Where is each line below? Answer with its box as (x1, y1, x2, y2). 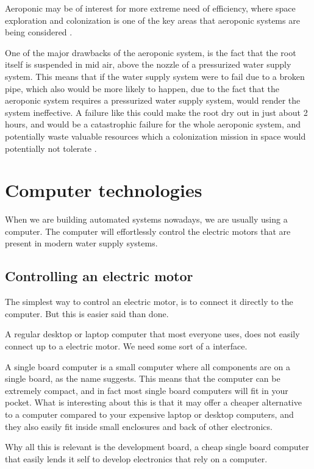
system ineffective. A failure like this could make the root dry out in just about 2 (5, 106, 308, 118)
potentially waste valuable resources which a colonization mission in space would (5, 129, 306, 142)
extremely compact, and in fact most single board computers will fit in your (5, 384, 288, 396)
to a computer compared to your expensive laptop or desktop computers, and (5, 407, 294, 420)
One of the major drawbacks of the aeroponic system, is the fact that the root (5, 46, 296, 59)
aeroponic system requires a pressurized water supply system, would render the (5, 94, 301, 107)
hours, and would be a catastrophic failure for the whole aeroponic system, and (5, 118, 301, 131)
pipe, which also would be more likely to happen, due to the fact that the (5, 82, 280, 95)
